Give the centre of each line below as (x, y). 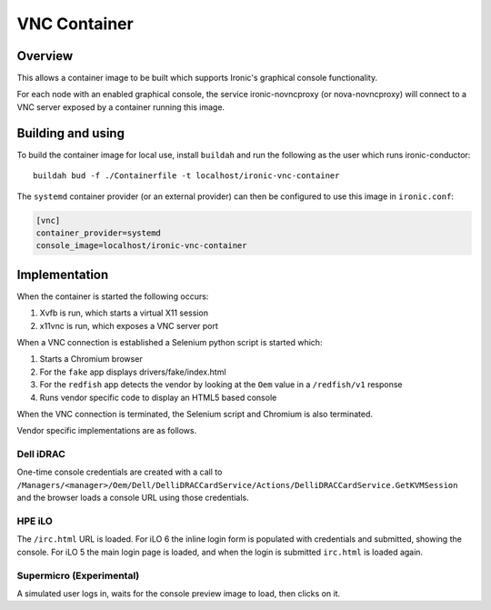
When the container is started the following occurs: (113, 296)
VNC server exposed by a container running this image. (121, 107)
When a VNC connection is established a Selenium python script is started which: (170, 342)
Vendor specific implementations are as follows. (107, 431)
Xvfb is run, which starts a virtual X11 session (124, 313)
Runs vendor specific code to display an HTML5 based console (158, 397)
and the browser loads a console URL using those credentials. (133, 498)
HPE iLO (35, 521)
